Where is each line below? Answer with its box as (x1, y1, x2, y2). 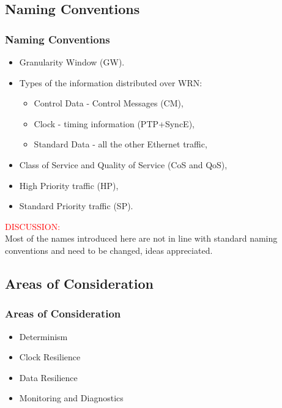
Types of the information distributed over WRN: (19, 76, 202, 89)
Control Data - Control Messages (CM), (34, 97, 184, 109)
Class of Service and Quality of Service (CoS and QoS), (19, 158, 228, 171)
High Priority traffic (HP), (19, 179, 119, 191)
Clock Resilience (19, 351, 81, 363)
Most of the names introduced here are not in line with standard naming (5, 232, 278, 245)
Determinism (19, 330, 68, 343)
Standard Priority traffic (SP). (19, 199, 133, 212)
